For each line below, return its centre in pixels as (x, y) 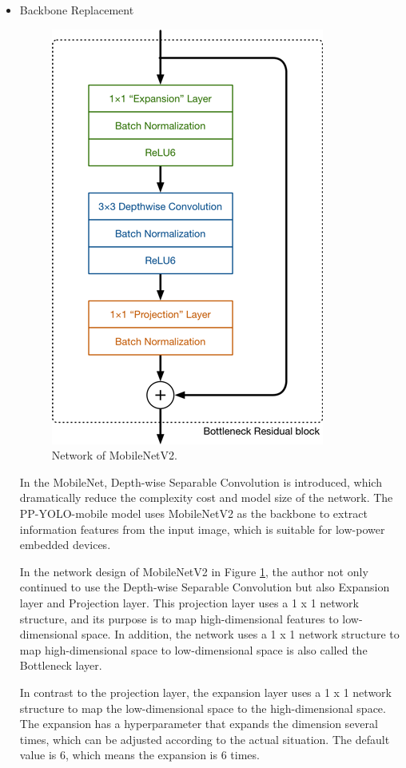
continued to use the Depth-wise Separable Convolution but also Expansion (205, 587)
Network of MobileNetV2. (114, 455)
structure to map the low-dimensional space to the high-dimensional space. (203, 708)
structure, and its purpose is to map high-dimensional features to (179, 618)
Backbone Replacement (77, 10)
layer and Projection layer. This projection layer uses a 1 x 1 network (189, 602)
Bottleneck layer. (61, 665)
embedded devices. (65, 545)
